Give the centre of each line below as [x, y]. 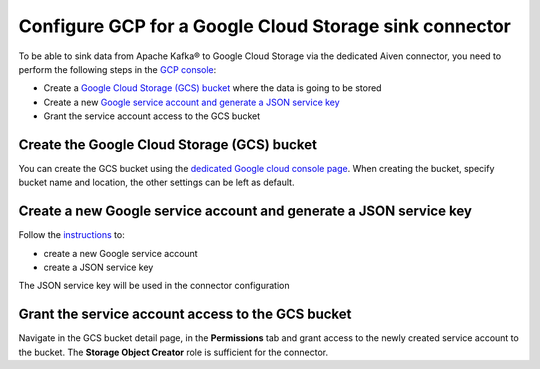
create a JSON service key [98, 267]
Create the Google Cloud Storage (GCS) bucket [167, 144]
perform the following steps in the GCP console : [117, 69]
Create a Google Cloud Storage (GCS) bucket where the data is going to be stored [212, 88]
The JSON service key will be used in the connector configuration [154, 286]
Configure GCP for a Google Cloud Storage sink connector [265, 26]
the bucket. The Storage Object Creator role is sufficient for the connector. [173, 352]
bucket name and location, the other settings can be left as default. [156, 182]
